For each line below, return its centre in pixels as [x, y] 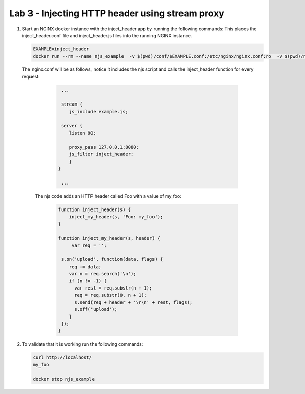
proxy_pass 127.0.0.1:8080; [104, 147]
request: [31, 76]
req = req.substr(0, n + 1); [111, 295]
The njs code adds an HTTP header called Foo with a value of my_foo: [108, 196]
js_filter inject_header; [101, 154]
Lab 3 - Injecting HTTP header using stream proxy [117, 13]
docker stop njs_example [64, 379]
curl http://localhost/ [63, 358]
